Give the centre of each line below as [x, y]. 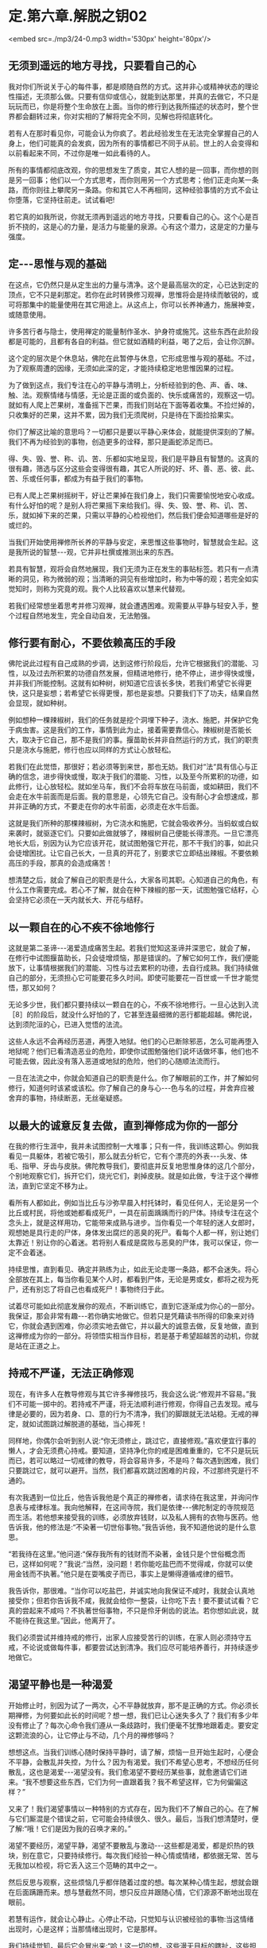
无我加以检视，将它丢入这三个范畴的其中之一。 [85, 1865]
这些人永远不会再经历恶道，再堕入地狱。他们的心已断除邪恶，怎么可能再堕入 [133, 1041]
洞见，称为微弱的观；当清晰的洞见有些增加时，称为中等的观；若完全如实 [140, 579]
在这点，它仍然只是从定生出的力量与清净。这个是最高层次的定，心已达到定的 [133, 285]
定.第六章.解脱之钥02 [78, 16]
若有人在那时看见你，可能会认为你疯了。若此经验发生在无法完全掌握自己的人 [133, 133]
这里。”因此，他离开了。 [81, 1620]
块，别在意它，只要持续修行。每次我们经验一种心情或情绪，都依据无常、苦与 [133, 1855]
